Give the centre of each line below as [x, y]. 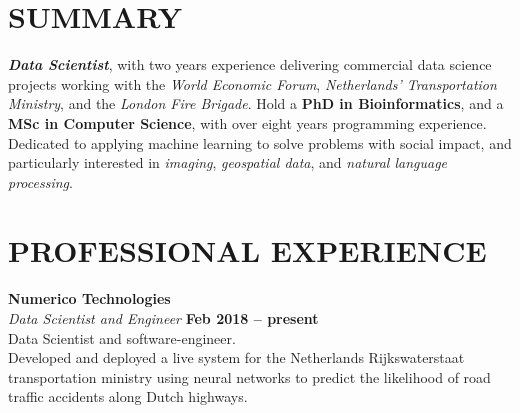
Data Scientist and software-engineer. [122, 337]
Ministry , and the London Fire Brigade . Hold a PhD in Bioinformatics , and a [256, 103]
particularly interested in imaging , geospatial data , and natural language [228, 162]
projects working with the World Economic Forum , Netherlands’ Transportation [252, 83]
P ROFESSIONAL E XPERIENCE [247, 250]
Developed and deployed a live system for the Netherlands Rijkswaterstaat [236, 357]
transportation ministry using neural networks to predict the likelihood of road [249, 376]
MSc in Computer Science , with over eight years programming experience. [247, 122]
